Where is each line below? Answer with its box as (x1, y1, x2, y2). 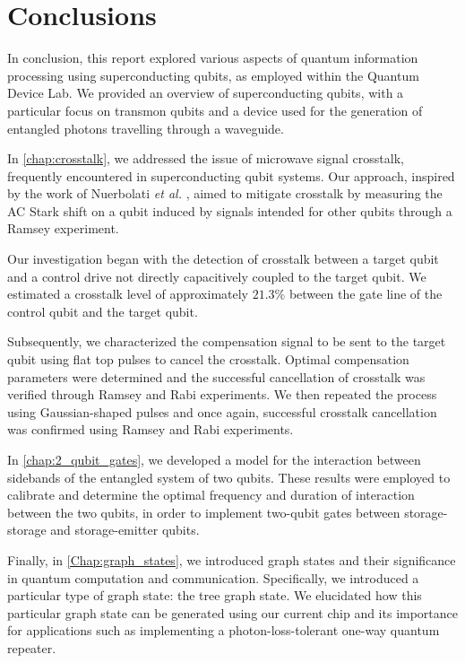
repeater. (7, 638, 56, 657)
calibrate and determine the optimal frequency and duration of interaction (7, 485, 415, 504)
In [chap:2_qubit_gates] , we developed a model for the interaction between (7, 450, 421, 468)
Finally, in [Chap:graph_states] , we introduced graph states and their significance (7, 550, 456, 569)
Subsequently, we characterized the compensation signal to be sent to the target (7, 332, 446, 351)
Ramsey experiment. (7, 219, 119, 238)
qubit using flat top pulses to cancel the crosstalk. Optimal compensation (7, 350, 409, 369)
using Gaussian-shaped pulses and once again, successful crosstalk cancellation (7, 402, 437, 421)
